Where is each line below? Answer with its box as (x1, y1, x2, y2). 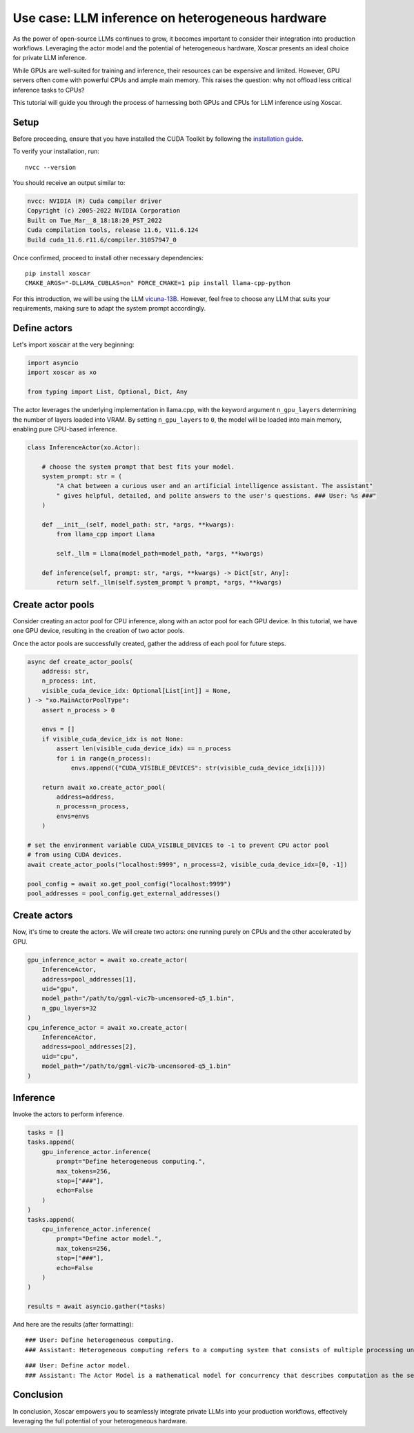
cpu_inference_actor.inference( (41, 1225, 152, 1233)
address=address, (56, 793, 115, 801)
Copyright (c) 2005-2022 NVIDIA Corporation (27, 207, 181, 215)
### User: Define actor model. (25, 1362, 131, 1369)
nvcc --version (25, 163, 77, 171)
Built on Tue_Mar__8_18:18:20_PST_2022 (27, 216, 162, 224)
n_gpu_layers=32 (41, 1004, 97, 1012)
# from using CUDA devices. (27, 851, 122, 859)
